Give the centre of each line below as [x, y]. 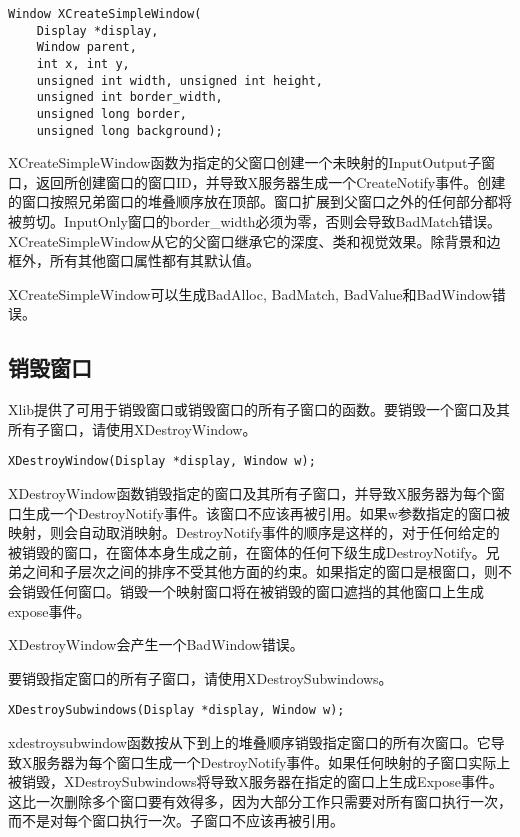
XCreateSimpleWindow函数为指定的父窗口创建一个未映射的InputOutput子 [245, 162]
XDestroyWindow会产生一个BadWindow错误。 [156, 644]
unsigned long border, [111, 113]
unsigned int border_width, [129, 97]
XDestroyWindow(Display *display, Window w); [162, 461]
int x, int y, [83, 63]
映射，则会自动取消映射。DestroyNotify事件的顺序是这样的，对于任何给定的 [254, 532]
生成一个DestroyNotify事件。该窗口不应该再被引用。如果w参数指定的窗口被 [265, 512]
